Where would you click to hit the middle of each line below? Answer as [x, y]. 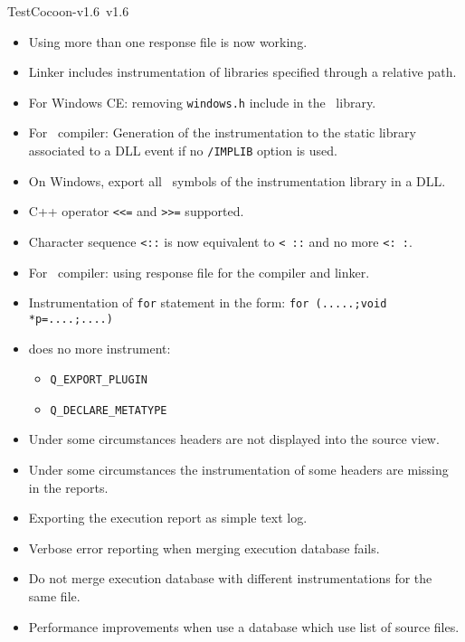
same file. [54, 595]
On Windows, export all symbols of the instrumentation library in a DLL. [237, 180]
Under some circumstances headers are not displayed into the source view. [234, 439]
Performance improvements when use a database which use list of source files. [244, 626]
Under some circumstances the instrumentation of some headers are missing [238, 469]
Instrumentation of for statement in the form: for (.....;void [208, 302]
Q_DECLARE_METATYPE [109, 410]
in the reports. [68, 487]
